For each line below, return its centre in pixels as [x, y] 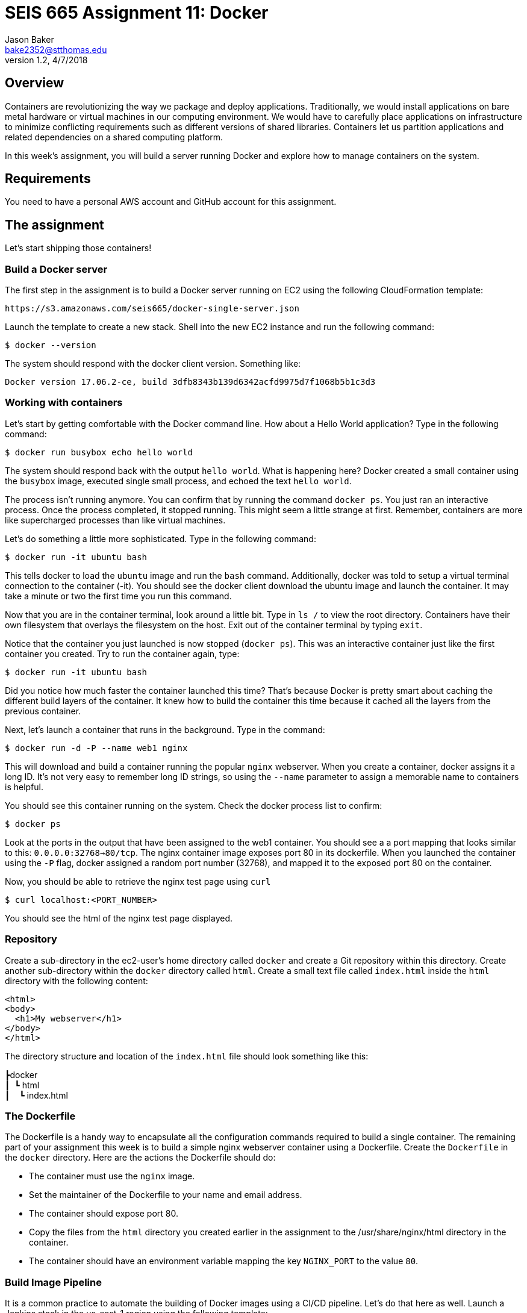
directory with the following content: [76, 981]
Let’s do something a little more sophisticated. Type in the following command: [161, 538]
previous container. [43, 711]
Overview [35, 83]
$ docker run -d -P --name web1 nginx [96, 748]
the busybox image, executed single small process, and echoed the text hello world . [178, 481]
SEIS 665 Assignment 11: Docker [137, 13]
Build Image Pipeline [53, 1282]
